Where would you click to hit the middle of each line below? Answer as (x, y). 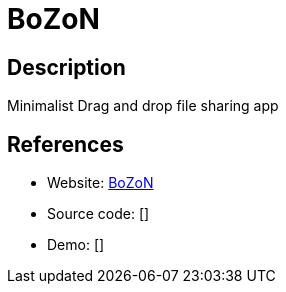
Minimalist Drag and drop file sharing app (143, 106)
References (65, 144)
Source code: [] (98, 214)
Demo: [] (76, 245)
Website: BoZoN (100, 183)
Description (66, 67)
